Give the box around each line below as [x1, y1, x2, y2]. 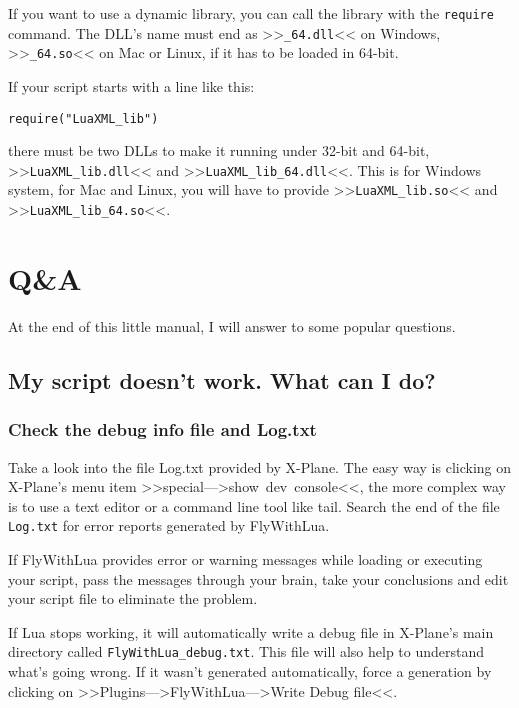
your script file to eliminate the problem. [8, 588, 258, 609]
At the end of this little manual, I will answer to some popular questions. [8, 315, 456, 336]
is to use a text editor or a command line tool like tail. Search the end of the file [8, 495, 500, 516]
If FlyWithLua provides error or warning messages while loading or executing [8, 548, 483, 569]
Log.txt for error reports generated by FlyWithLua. [8, 515, 330, 536]
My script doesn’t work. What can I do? [8, 364, 436, 395]
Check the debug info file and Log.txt [8, 417, 317, 442]
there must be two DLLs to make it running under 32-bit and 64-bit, [8, 140, 430, 161]
